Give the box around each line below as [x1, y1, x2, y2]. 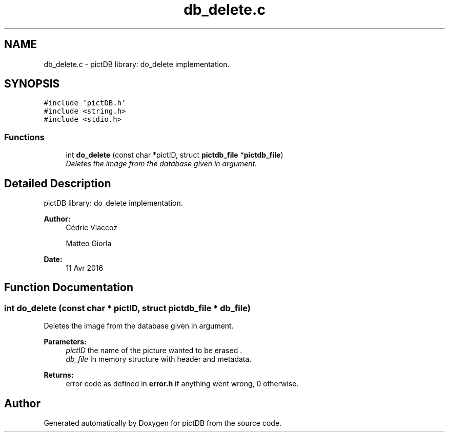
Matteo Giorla [66, 239, 112, 248]
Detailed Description [4, 177, 111, 190]
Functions [4, 132, 45, 142]
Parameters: [44, 337, 87, 346]
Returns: [44, 370, 74, 380]
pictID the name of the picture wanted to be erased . [66, 346, 242, 355]
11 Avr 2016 [66, 264, 104, 273]
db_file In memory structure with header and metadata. [66, 355, 252, 364]
